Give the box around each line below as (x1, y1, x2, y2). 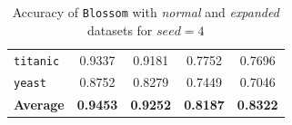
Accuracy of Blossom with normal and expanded (12, 3, 279, 21)
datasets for (86, 20, 153, 39)
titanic (14, 54, 60, 68)
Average (14, 95, 65, 114)
